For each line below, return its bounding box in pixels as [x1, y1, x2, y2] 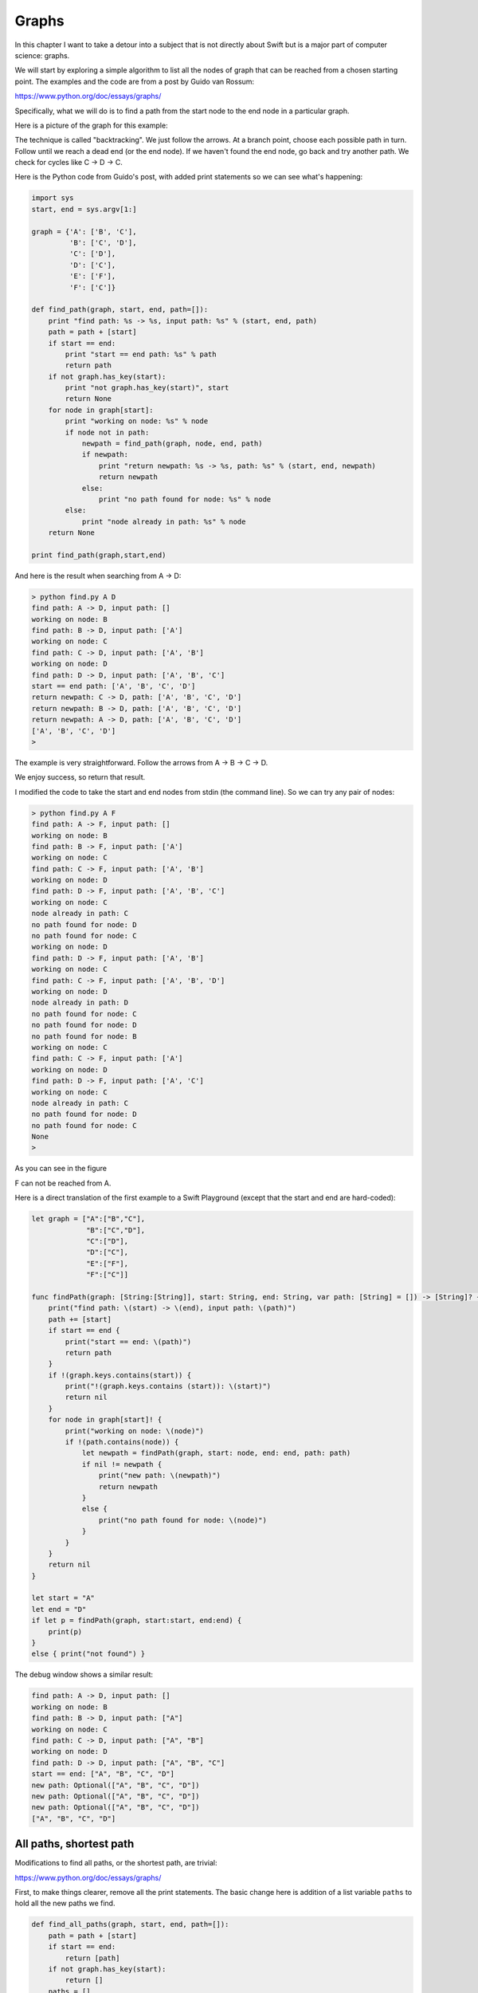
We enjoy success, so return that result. [14, 772, 146, 782]
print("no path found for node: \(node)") [98, 1515, 267, 1524]
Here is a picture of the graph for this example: [14, 120, 168, 130]
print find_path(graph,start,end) [31, 550, 167, 560]
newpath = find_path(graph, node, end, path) [81, 439, 263, 448]
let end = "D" [31, 1605, 87, 1614]
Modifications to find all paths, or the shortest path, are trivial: [14, 1858, 217, 1868]
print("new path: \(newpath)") [98, 1471, 221, 1480]
